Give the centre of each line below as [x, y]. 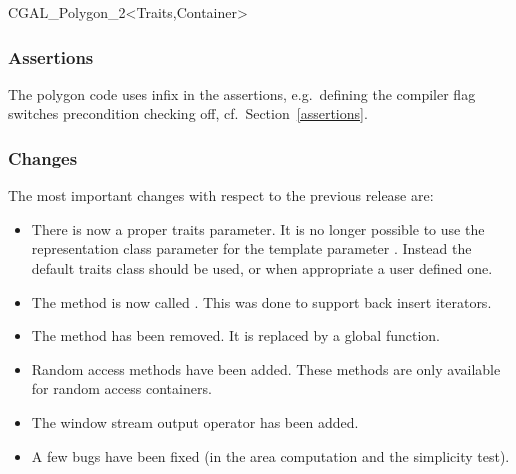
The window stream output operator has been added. [195, 421]
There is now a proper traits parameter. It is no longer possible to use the [258, 228]
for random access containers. [121, 388]
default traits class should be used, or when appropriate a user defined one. [262, 268]
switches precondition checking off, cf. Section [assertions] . [188, 113]
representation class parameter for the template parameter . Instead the [251, 248]
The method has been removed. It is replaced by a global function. [235, 335]
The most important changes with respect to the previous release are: [221, 195]
